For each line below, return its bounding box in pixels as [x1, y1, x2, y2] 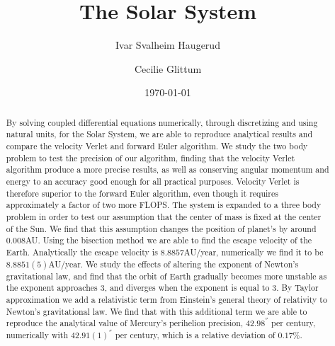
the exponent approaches [6, 282, 98, 294]
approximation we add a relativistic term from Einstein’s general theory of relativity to [6, 293, 327, 305]
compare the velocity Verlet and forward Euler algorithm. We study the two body [6, 140, 308, 152]
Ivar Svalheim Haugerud [115, 38, 220, 52]
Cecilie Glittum [134, 61, 202, 76]
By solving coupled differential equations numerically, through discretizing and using [6, 116, 318, 128]
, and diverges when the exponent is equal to [104, 282, 270, 294]
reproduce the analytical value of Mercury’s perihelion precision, [6, 317, 244, 329]
